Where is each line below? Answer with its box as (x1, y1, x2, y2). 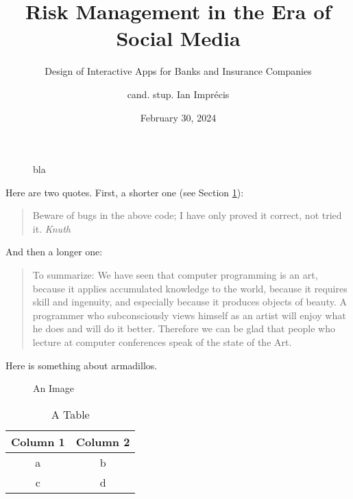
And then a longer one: (5, 244, 103, 259)
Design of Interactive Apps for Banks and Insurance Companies (45, 64, 312, 78)
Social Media (116, 24, 241, 52)
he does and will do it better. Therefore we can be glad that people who (32, 321, 335, 336)
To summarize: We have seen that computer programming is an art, (32, 268, 318, 282)
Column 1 (11, 433, 65, 450)
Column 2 (75, 433, 130, 450)
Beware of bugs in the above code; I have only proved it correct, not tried (32, 208, 342, 222)
